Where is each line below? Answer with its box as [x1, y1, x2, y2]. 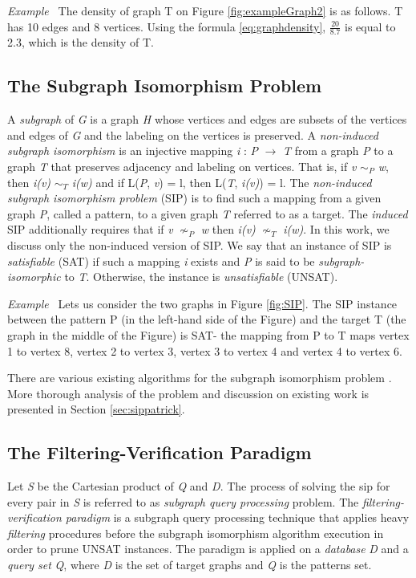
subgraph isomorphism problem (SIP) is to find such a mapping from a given [7, 189, 382, 206]
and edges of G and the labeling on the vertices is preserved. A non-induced [7, 126, 378, 143]
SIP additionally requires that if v [7, 221, 173, 238]
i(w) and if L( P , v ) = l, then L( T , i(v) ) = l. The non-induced [71, 173, 372, 190]
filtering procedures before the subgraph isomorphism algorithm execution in [7, 524, 384, 541]
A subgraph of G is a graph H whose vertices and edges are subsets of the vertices [7, 111, 407, 128]
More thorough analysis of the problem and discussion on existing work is [7, 385, 370, 401]
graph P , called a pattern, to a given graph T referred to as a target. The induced [7, 205, 408, 222]
